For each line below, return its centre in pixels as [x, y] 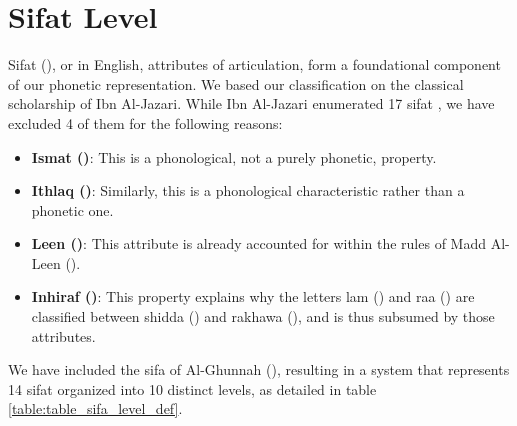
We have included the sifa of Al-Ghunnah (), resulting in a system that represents [259, 369]
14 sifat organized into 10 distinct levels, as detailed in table [192, 388]
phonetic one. [72, 209]
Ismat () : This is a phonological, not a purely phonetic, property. [234, 156]
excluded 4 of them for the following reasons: [145, 122]
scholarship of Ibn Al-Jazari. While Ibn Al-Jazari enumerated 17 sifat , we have [251, 103]
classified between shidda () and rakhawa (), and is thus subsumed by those [263, 316]
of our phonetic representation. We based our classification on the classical [236, 83]
